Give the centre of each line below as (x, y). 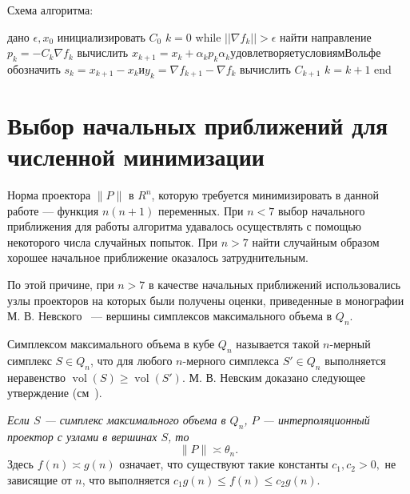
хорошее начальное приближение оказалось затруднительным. (158, 257)
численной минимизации (136, 157)
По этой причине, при (61, 285)
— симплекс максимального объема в (135, 419)
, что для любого (131, 360)
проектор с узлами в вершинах (82, 436)
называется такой (278, 344)
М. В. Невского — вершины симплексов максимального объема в (170, 316)
